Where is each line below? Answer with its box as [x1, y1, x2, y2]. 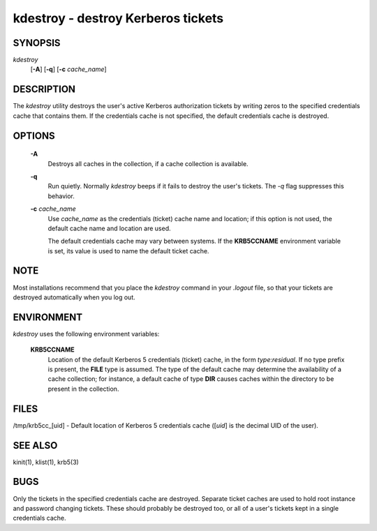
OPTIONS [13, 130, 55, 142]
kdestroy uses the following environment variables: [13, 329, 160, 338]
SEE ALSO [13, 440, 58, 451]
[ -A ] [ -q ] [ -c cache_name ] [30, 65, 108, 73]
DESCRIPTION [13, 84, 76, 96]
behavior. [47, 192, 75, 200]
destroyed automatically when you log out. [13, 293, 135, 301]
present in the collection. [47, 384, 119, 393]
